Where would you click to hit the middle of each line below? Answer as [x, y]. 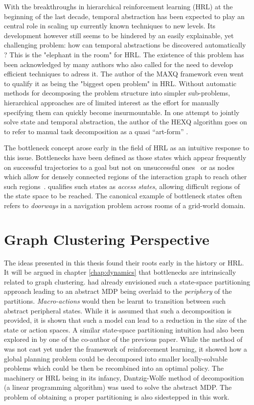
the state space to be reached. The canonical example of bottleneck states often [123, 196]
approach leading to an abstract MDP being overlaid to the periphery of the [118, 291]
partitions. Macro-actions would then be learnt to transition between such [115, 300]
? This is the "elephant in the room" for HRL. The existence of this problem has [124, 54]
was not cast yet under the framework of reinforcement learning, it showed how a [126, 348]
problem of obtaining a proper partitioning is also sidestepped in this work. [117, 396]
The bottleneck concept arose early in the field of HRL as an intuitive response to [127, 148]
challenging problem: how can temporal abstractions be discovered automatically [125, 45]
